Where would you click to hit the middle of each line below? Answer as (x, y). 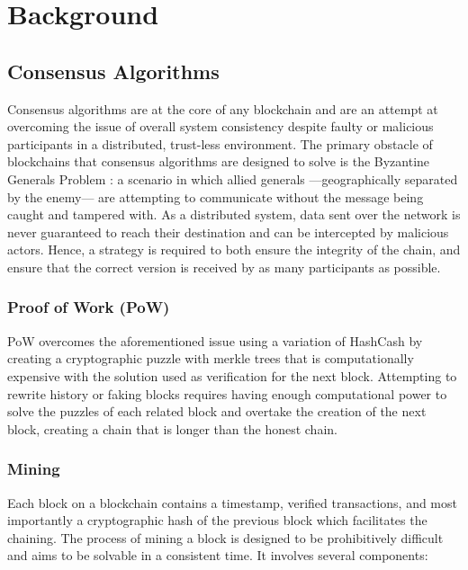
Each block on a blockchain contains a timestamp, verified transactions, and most (232, 502)
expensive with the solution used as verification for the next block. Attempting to (232, 375)
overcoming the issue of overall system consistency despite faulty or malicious (220, 126)
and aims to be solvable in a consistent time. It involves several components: (218, 555)
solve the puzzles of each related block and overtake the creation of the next (217, 411)
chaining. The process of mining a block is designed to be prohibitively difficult (225, 537)
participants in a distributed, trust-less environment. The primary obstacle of (220, 143)
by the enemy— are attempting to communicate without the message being (216, 196)
